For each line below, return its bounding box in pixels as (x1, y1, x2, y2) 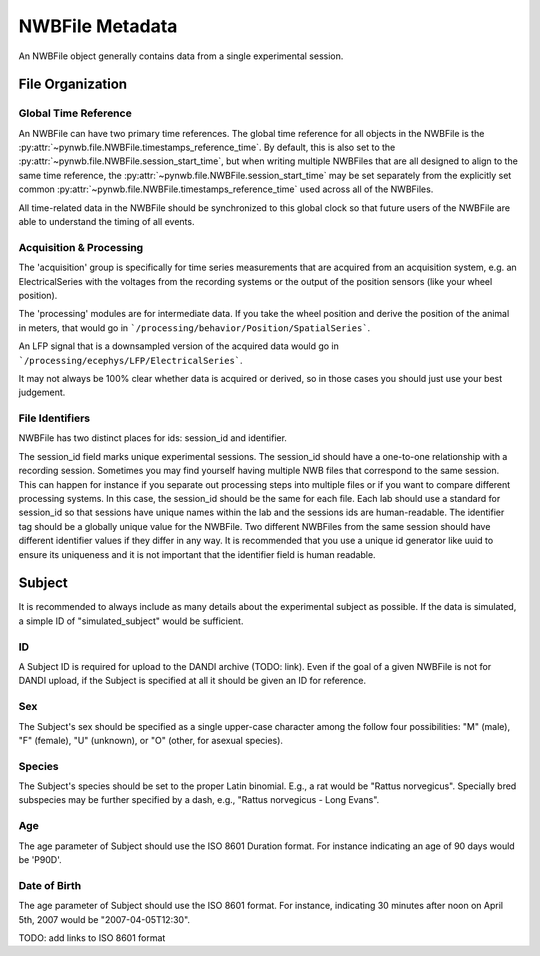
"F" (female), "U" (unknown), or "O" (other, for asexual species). (18, 734, 284, 746)
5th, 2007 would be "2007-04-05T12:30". (18, 913, 190, 925)
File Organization (18, 76, 128, 93)
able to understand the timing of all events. (18, 216, 195, 228)
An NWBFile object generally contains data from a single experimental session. (18, 50, 344, 62)
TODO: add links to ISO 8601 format (18, 931, 166, 944)
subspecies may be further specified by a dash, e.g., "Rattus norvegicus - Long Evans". (18, 794, 380, 806)
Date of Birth (18, 878, 82, 892)
